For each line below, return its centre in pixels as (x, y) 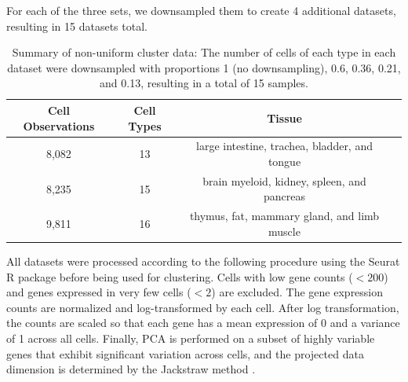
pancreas (285, 196)
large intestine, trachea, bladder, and (284, 146)
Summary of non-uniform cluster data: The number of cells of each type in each (204, 52)
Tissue (284, 118)
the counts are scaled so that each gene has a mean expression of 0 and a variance (203, 323)
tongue (284, 161)
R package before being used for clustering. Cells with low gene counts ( (180, 276)
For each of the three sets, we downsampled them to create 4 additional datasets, (201, 10)
